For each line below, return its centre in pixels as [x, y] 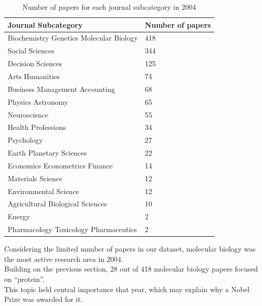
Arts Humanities [34, 76]
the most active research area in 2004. [64, 259]
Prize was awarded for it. [43, 299]
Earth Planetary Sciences [48, 153]
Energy [19, 216]
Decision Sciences [35, 63]
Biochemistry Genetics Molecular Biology [73, 38]
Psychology [25, 140]
